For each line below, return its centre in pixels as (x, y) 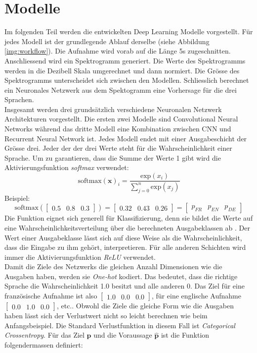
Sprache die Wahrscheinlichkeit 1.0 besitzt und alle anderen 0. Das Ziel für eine (125, 286)
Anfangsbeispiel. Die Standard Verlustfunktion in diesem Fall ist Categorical (120, 325)
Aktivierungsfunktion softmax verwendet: (67, 167)
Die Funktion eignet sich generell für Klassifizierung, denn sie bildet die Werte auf (129, 218)
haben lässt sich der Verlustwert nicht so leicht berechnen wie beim (106, 316)
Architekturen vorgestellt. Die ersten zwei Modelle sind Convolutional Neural (121, 119)
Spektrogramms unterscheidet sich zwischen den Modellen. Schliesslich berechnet (127, 80)
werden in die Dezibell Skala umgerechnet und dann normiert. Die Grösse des (122, 70)
